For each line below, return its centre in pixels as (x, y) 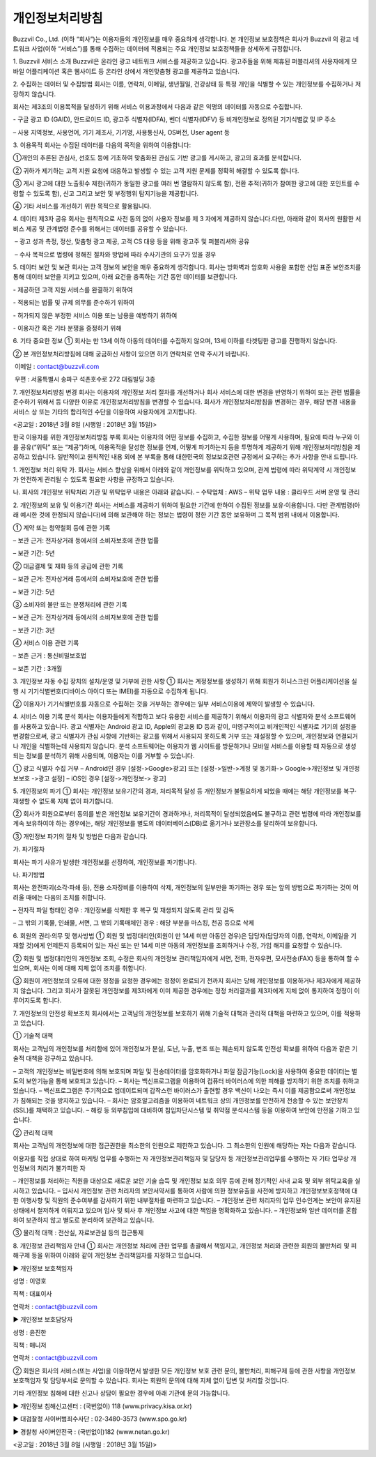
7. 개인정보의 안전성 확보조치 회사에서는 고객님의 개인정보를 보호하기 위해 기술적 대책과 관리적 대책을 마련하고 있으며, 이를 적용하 (187, 1013)
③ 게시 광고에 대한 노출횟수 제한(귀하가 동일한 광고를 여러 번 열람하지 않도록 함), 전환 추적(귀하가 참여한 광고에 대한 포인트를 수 (186, 183)
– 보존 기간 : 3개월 (38, 668)
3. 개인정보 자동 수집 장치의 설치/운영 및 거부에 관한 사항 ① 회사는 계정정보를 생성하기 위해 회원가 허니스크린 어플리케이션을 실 (185, 681)
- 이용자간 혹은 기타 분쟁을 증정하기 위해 (67, 328)
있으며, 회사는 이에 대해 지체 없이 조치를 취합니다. (80, 968)
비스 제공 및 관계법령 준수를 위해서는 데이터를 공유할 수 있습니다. (100, 228)
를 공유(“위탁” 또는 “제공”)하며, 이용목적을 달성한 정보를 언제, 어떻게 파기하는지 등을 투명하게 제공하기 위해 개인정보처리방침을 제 (187, 447)
